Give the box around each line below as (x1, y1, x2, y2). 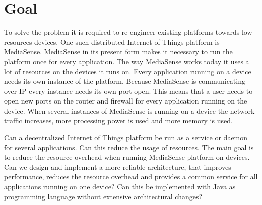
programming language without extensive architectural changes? (4, 191, 203, 201)
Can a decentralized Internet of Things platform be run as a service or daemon (4, 132, 248, 143)
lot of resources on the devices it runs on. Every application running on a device (4, 66, 251, 76)
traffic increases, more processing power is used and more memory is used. (4, 115, 233, 126)
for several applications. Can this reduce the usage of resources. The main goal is (4, 142, 254, 152)
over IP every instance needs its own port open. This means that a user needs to (4, 85, 253, 96)
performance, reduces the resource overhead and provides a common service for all (4, 171, 258, 182)
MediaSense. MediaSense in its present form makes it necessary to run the (4, 46, 233, 57)
